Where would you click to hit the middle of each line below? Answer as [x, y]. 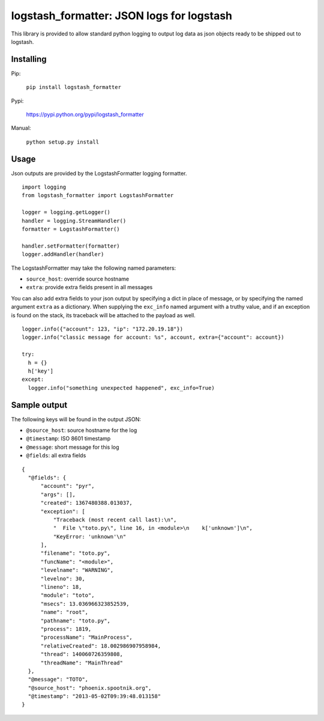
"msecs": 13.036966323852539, [85, 604]
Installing [29, 59]
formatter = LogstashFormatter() [71, 229]
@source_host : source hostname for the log [82, 430]
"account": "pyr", [67, 486]
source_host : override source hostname [77, 279]
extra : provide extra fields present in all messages [89, 287]
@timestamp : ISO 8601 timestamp [68, 439]
